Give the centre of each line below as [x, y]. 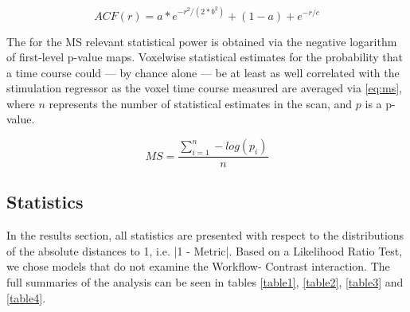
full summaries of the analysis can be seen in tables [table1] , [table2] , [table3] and [205, 282]
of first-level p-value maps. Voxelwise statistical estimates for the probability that [205, 57]
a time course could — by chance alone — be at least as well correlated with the [203, 72]
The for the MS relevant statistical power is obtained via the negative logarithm [202, 41]
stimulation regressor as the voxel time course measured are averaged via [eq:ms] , [204, 88]
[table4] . [26, 297]
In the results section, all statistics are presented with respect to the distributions [205, 235]
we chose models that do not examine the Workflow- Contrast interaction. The [198, 266]
